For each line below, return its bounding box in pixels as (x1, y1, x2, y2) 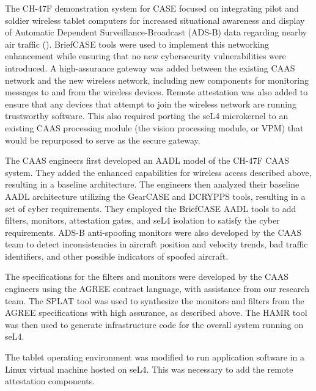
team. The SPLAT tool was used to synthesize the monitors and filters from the (5, 294, 304, 307)
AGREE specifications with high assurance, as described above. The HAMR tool (5, 306, 307, 319)
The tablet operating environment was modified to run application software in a (5, 351, 304, 364)
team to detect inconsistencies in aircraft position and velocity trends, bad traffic (5, 238, 308, 250)
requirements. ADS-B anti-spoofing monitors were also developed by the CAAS (5, 225, 302, 238)
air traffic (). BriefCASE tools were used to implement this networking (5, 37, 270, 50)
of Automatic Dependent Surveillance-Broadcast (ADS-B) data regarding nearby (5, 26, 307, 38)
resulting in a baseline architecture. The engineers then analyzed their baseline (5, 178, 299, 191)
